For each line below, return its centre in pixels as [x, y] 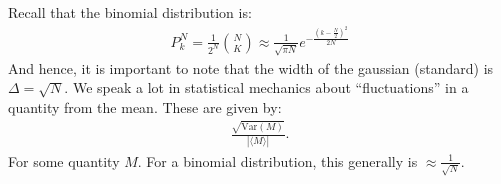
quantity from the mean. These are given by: [145, 106]
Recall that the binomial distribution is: [130, 12]
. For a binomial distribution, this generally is [277, 160]
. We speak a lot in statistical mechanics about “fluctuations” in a [266, 87]
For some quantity [64, 160]
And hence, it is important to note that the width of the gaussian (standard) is [251, 67]
